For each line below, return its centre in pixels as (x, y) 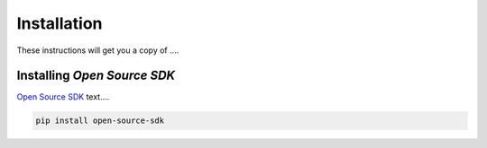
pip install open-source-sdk (100, 121)
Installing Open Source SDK (96, 76)
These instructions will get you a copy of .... (98, 50)
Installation (60, 23)
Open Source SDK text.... (63, 97)
